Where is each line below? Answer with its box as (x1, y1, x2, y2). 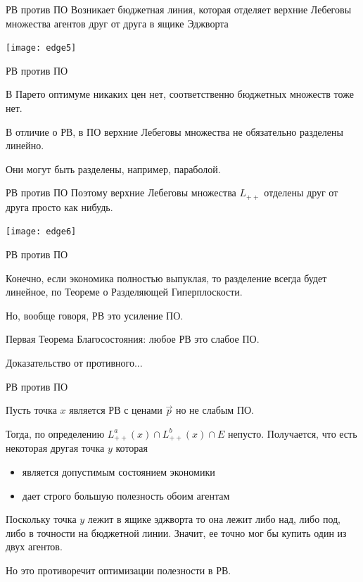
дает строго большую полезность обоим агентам (22, 488, 230, 502)
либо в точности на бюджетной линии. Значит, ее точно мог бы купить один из (6, 525, 347, 540)
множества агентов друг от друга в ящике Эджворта (6, 15, 229, 30)
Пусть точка (6, 403, 57, 417)
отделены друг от (264, 185, 338, 200)
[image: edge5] (6, 43, 77, 53)
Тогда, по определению (6, 426, 105, 441)
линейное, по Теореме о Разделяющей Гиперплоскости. (6, 284, 243, 299)
